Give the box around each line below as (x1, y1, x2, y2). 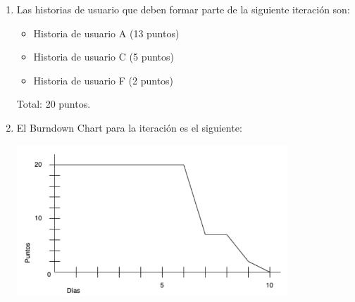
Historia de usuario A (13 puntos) (33, 25, 180, 40)
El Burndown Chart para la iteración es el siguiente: (16, 120, 242, 134)
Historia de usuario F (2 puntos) (33, 73, 174, 87)
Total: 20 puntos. (16, 96, 91, 111)
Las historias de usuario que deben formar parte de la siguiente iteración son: (16, 2, 350, 16)
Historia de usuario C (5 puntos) (33, 49, 175, 64)
